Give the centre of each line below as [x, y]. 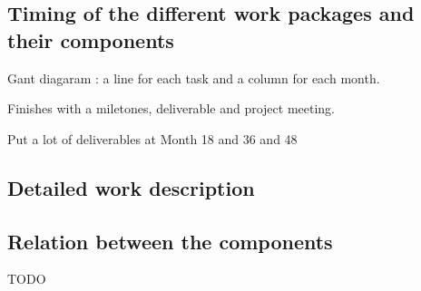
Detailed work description [131, 187]
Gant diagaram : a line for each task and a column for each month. [194, 78]
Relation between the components [170, 241]
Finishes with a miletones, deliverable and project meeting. [171, 108]
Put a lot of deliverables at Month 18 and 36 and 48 [152, 138]
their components [91, 39]
